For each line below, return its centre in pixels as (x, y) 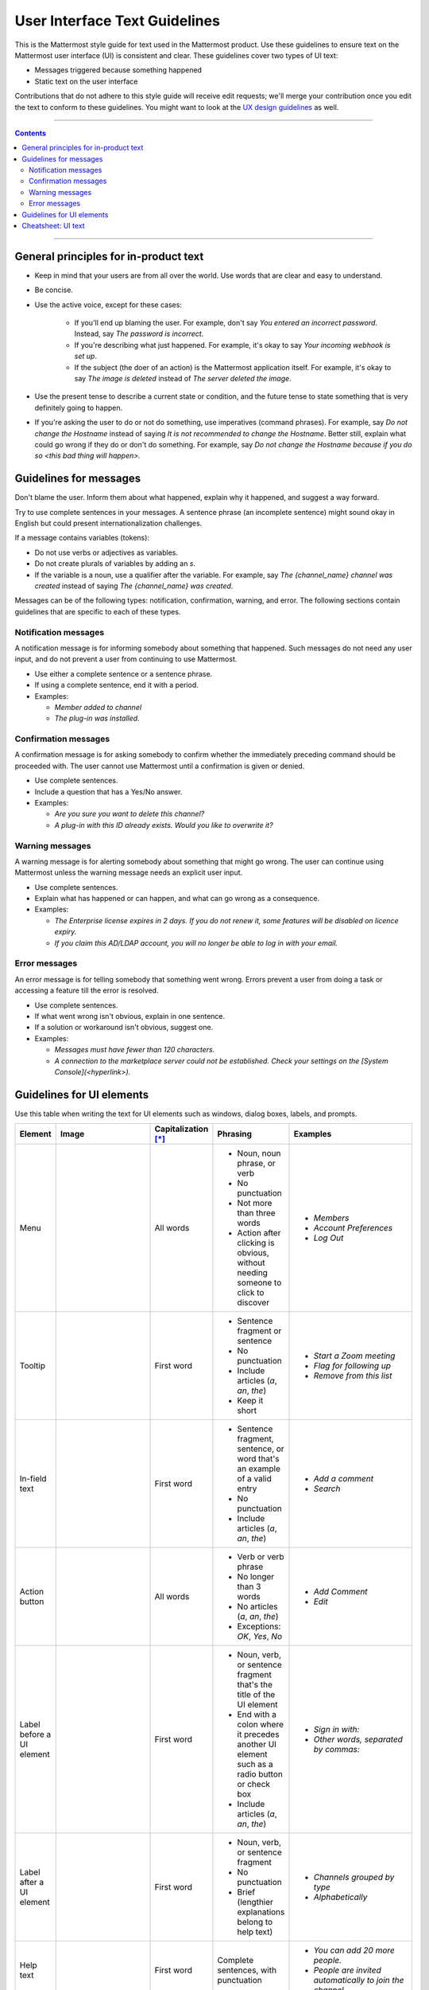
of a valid (254, 1479)
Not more (255, 1204)
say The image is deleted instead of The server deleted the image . (183, 379)
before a (35, 1734)
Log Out (329, 1238)
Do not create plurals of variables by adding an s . (115, 564)
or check (253, 1785)
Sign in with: (336, 1730)
